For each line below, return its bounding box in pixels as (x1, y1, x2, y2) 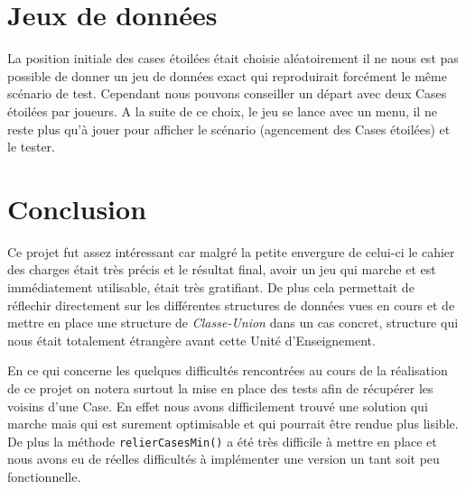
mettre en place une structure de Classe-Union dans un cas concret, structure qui (7, 313, 459, 332)
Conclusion (7, 189, 147, 226)
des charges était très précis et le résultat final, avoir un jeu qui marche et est (7, 260, 436, 279)
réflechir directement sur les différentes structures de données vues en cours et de (7, 295, 455, 314)
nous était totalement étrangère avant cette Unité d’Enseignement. (7, 330, 376, 349)
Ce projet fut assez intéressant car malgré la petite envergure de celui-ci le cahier (7, 242, 455, 261)
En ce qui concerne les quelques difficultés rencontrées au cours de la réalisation (7, 361, 448, 380)
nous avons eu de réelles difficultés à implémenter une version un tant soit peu (7, 449, 440, 468)
